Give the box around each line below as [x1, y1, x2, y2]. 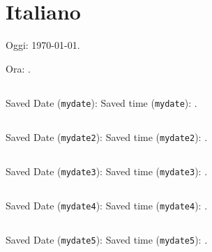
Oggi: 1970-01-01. [6, 38, 80, 52]
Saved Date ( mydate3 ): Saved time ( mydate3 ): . [6, 163, 208, 178]
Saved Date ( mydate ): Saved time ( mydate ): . [6, 95, 197, 110]
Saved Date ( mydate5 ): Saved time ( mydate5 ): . [6, 232, 208, 246]
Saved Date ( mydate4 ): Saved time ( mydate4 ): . [6, 198, 208, 212]
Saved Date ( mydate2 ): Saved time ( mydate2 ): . [6, 129, 208, 144]
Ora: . [6, 61, 31, 75]
